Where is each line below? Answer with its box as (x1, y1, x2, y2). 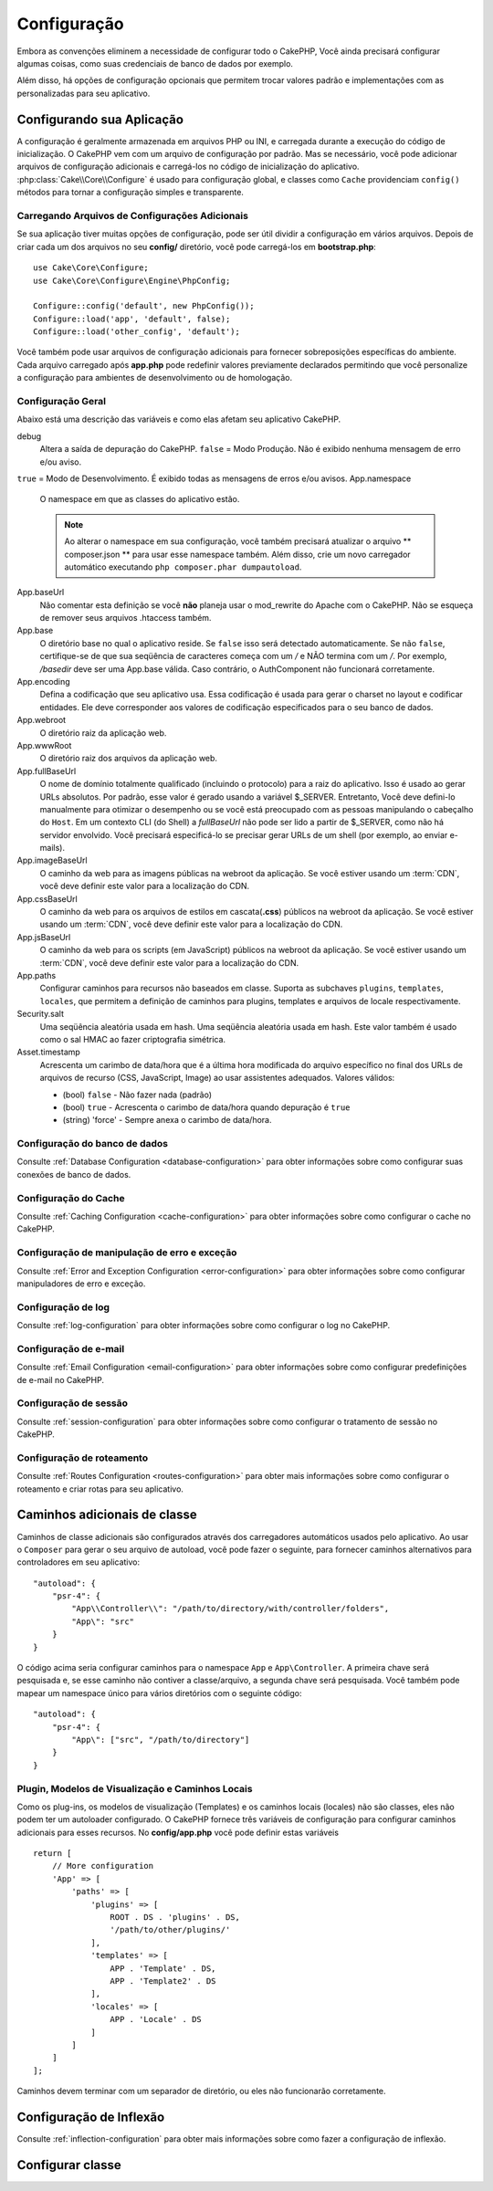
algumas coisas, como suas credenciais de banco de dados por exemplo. (16, 58, 294, 68)
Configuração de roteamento (16, 1452, 149, 1464)
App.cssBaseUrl (16, 893, 78, 904)
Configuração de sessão (16, 1397, 128, 1410)
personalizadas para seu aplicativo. (16, 88, 151, 99)
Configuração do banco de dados (16, 1137, 169, 1150)
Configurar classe (16, 2157, 122, 2173)
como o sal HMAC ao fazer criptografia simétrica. (39, 1033, 226, 1044)
